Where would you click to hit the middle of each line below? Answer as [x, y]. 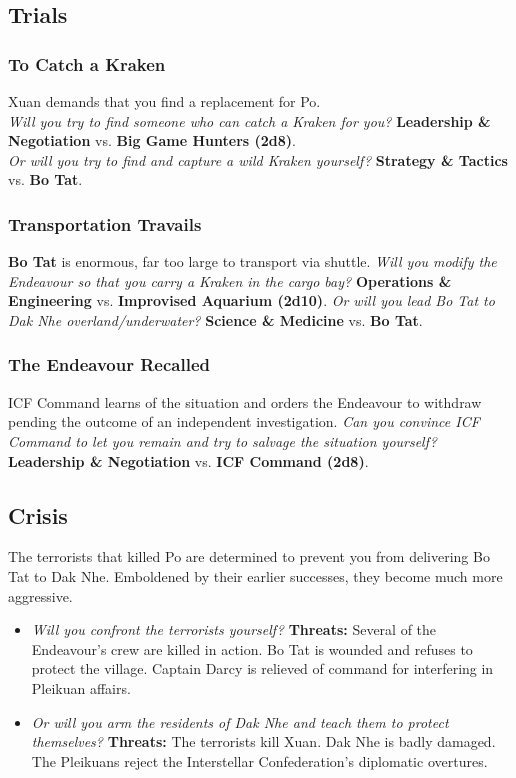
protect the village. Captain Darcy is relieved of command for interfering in [262, 668]
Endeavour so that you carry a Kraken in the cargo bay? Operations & [230, 280]
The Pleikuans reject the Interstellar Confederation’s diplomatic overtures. [259, 760]
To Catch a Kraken [87, 63]
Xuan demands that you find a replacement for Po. [164, 101]
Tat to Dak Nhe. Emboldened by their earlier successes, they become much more [255, 575]
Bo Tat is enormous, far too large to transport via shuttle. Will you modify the [252, 261]
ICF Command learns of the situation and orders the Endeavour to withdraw [245, 401]
